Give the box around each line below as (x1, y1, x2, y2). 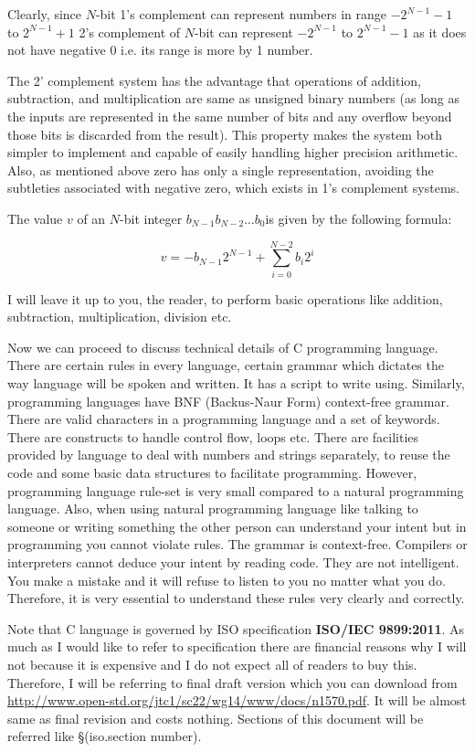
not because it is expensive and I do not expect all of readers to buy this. (7, 654, 417, 673)
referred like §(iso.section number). (7, 726, 202, 746)
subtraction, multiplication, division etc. (7, 307, 232, 326)
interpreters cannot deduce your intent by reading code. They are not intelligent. (7, 552, 459, 571)
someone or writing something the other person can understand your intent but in (7, 516, 467, 535)
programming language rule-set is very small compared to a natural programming (7, 481, 464, 500)
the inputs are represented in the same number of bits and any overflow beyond (7, 106, 452, 125)
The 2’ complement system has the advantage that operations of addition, (7, 70, 421, 90)
